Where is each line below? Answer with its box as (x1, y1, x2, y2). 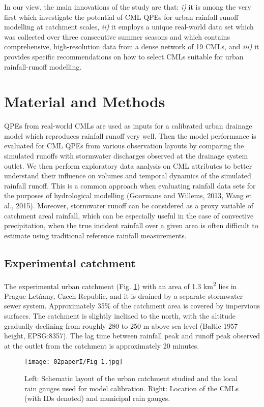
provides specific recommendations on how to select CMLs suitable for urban (4, 51, 244, 61)
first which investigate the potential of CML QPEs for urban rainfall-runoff (4, 11, 239, 22)
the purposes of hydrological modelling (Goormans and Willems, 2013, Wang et (4, 190, 252, 201)
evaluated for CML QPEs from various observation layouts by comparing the (4, 140, 244, 151)
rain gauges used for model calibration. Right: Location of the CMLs (24, 383, 239, 393)
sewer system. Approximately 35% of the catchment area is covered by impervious (4, 300, 260, 311)
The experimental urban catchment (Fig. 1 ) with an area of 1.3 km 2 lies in (4, 279, 237, 291)
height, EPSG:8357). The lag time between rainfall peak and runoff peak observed (4, 330, 260, 341)
